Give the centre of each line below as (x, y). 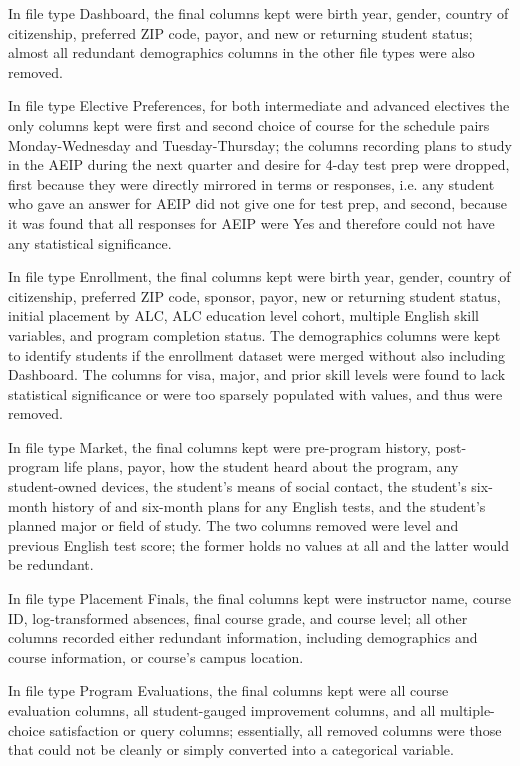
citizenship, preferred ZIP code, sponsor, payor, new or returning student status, (254, 295)
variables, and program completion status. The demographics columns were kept (254, 334)
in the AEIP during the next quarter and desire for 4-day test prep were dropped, (259, 164)
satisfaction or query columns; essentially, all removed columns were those (275, 729)
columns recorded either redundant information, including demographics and (243, 637)
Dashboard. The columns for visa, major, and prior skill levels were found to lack (257, 374)
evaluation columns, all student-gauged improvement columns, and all (222, 710)
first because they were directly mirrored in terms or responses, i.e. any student (251, 183)
